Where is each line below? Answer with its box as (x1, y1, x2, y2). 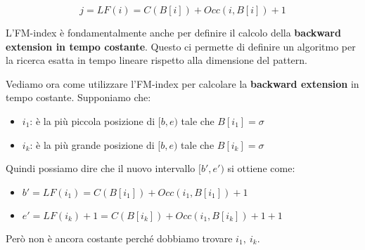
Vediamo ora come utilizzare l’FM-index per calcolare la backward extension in (6, 76, 359, 91)
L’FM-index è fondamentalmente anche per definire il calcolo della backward (6, 25, 341, 39)
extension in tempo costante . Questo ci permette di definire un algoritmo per (6, 39, 356, 53)
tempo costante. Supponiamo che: (6, 90, 151, 105)
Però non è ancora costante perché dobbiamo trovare (6, 230, 233, 245)
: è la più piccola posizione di (30, 113, 155, 128)
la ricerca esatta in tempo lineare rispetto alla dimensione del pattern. (6, 53, 307, 67)
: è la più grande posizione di (30, 137, 155, 152)
